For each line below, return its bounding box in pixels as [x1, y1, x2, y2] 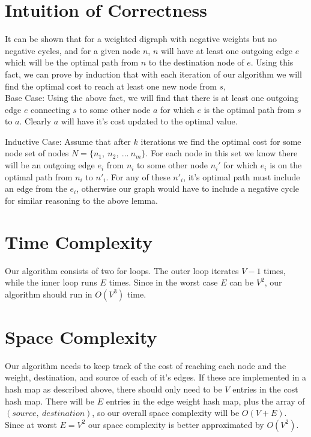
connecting [31, 103, 70, 115]
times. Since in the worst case [109, 276, 218, 289]
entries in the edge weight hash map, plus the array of [106, 394, 305, 407]
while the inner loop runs [5, 276, 97, 289]
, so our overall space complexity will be [92, 406, 240, 419]
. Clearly [19, 115, 52, 127]
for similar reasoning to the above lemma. [5, 194, 158, 206]
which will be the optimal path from [5, 56, 139, 69]
